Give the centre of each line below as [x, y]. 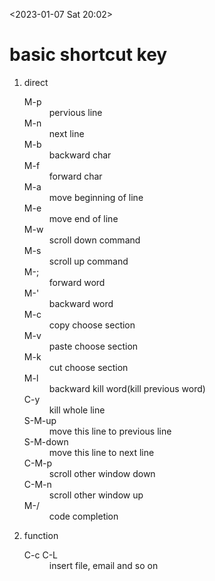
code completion [83, 516]
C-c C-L [40, 555]
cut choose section [88, 367]
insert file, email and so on [103, 565]
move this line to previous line [110, 431]
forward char [75, 176]
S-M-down [46, 441]
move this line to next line [101, 452]
